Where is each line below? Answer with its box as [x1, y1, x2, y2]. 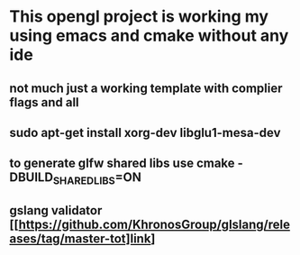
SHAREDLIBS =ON [52, 169, 142, 187]
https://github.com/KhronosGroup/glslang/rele [18, 216, 291, 232]
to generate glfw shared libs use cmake [9, 156, 236, 171]
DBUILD [9, 169, 54, 186]
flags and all [9, 95, 79, 110]
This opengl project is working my [9, 6, 268, 27]
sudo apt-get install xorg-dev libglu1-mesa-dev [9, 124, 281, 141]
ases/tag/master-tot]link [9, 231, 151, 246]
